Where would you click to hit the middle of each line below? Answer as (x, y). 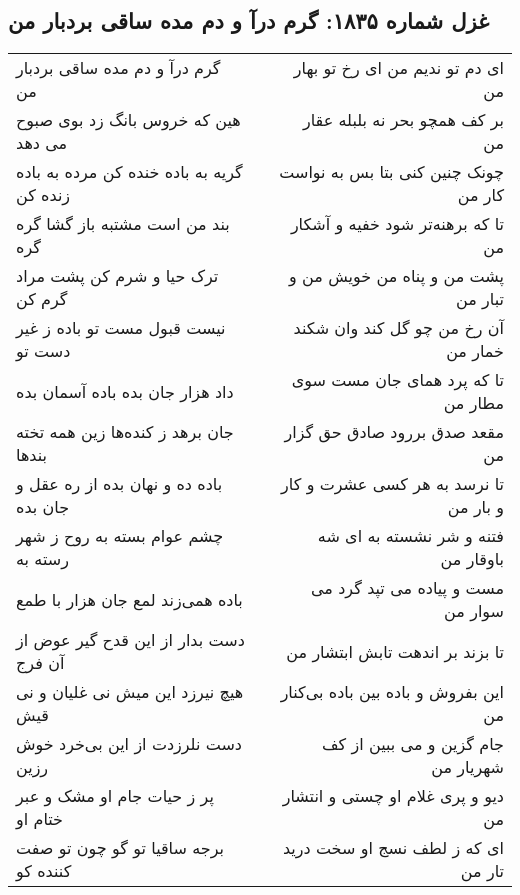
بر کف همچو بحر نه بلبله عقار (403, 120)
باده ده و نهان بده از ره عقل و (119, 484)
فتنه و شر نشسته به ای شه (410, 536)
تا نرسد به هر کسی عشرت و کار (392, 484)
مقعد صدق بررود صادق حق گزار (394, 432)
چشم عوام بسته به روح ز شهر (120, 536)
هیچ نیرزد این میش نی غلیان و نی (130, 692)
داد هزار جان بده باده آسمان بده (125, 391)
